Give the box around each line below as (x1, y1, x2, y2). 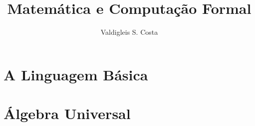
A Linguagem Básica (3, 64, 148, 84)
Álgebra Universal (3, 103, 131, 124)
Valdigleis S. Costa (100, 27, 158, 37)
